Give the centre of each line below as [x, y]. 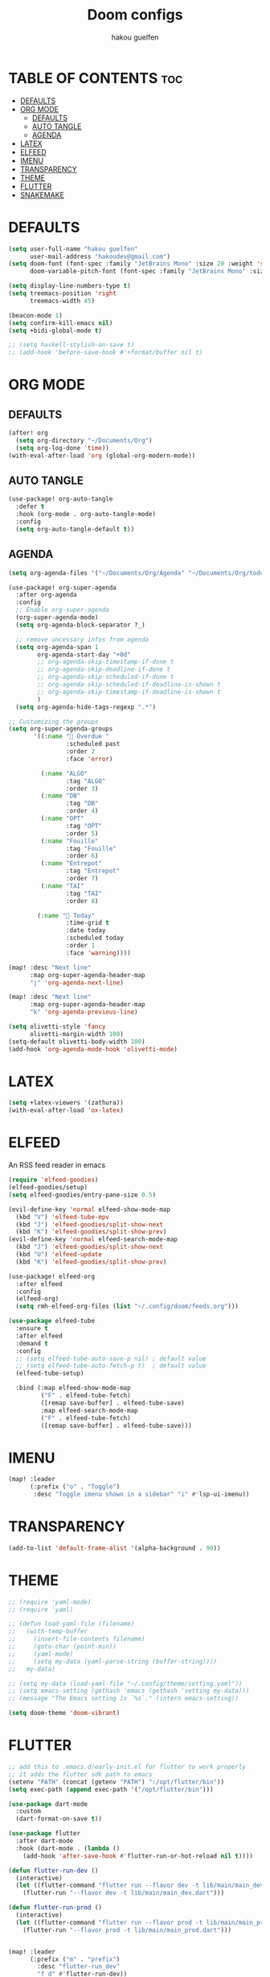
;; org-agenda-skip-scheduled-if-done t [106, 677]
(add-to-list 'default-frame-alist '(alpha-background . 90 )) [115, 1548]
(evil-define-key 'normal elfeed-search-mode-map [93, 1239]
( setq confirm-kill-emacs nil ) [61, 323]
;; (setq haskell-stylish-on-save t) [72, 345]
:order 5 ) [82, 833]
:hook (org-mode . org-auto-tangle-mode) [86, 514]
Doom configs [135, 15]
